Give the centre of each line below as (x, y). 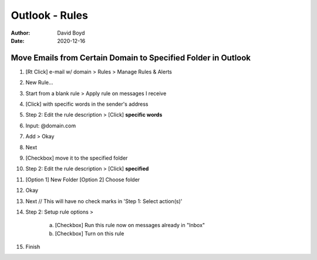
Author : (21, 33)
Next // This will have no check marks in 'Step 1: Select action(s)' (104, 201)
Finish (33, 247)
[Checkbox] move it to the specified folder (77, 158)
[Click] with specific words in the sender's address (87, 104)
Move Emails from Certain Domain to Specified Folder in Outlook (131, 58)
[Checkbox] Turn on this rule (90, 233)
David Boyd (71, 33)
